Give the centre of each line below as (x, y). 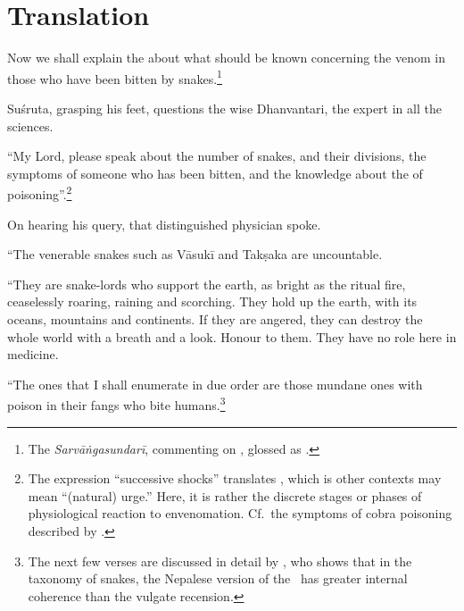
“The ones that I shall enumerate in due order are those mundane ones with (215, 384)
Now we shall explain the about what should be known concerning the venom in (226, 58)
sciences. (30, 126)
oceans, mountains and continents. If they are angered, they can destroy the (215, 318)
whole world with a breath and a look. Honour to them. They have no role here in (232, 336)
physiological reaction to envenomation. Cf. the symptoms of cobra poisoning (240, 513)
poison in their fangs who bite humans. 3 (116, 403)
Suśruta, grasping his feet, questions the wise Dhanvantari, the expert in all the (224, 108)
